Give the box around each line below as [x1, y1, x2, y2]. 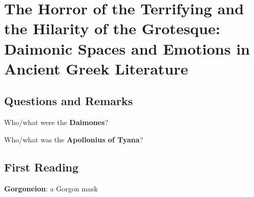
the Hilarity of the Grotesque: [4, 18, 220, 39]
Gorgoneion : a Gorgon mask [4, 183, 98, 193]
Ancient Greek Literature [4, 58, 188, 79]
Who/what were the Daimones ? [4, 117, 108, 128]
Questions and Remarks [4, 93, 133, 109]
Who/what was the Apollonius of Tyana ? [4, 134, 143, 144]
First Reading [4, 159, 79, 175]
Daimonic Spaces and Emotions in [4, 38, 250, 59]
